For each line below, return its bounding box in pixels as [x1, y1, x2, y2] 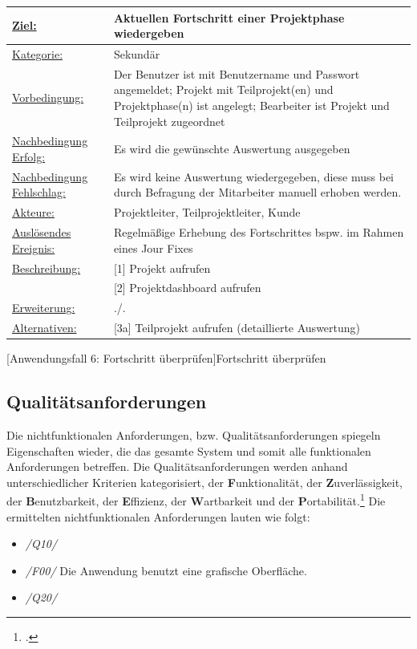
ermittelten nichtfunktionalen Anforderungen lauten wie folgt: [6, 508, 310, 525]
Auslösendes [12, 224, 71, 241]
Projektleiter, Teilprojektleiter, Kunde [113, 204, 301, 221]
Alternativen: [12, 319, 77, 336]
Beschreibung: [12, 259, 81, 276]
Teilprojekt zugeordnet [113, 112, 225, 129]
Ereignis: [12, 239, 55, 256]
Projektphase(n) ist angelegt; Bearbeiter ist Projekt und [113, 96, 390, 113]
